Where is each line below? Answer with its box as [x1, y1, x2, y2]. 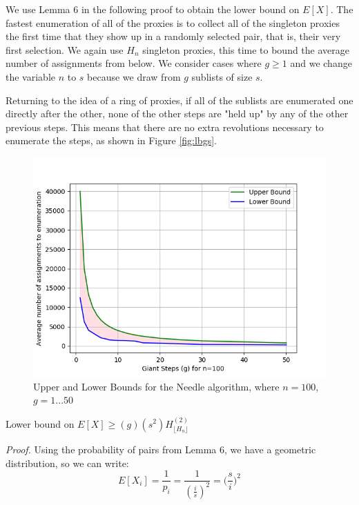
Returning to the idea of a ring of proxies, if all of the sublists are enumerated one [6, 92, 353, 107]
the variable [6, 69, 55, 83]
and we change [290, 56, 352, 70]
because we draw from [87, 69, 181, 83]
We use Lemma [6, 2, 70, 16]
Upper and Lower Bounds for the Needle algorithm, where [33, 379, 280, 393]
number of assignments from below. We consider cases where [6, 56, 262, 70]
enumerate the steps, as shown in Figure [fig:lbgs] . [6, 133, 217, 148]
